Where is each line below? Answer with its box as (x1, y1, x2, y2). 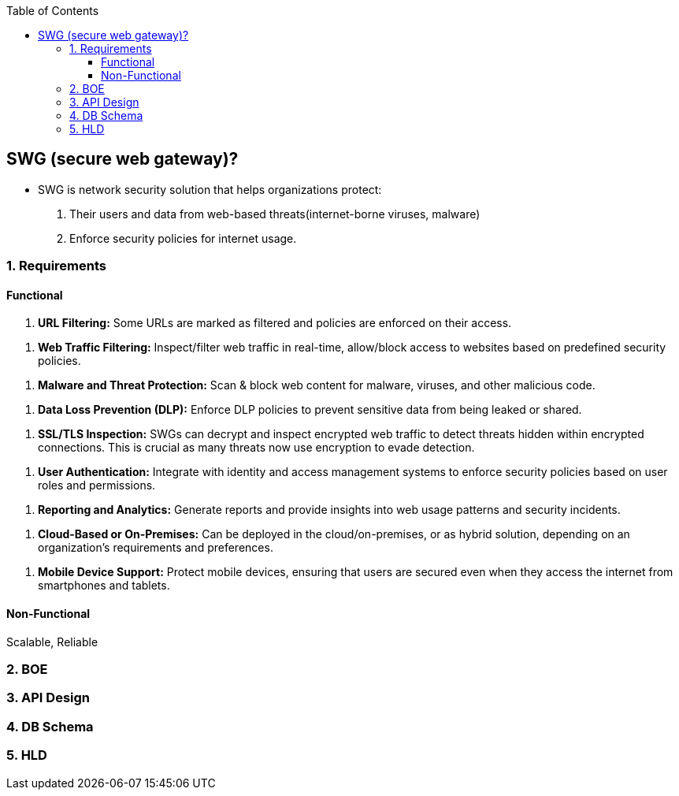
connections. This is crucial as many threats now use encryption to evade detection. (38, 441, 475, 455)
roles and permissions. (38, 478, 156, 493)
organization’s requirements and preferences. (38, 541, 273, 555)
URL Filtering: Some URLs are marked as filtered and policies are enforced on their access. (38, 316, 512, 330)
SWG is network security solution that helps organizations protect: (38, 182, 382, 196)
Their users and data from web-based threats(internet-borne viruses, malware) (69, 206, 480, 221)
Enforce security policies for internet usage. (69, 231, 297, 245)
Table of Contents (6, 4, 99, 17)
